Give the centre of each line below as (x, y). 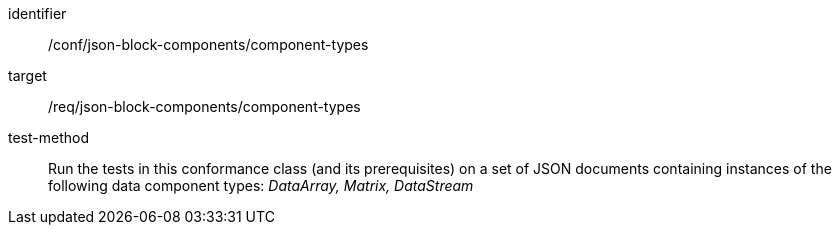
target (27, 75)
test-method (48, 137)
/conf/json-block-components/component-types (208, 44)
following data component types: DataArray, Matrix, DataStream (261, 185)
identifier (37, 13)
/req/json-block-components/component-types (204, 106)
